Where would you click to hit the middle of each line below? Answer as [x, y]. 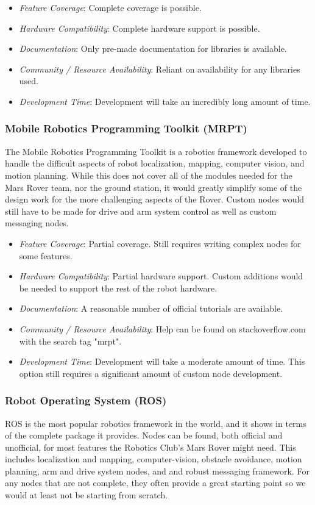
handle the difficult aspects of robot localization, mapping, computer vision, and [155, 163]
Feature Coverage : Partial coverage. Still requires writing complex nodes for [160, 243]
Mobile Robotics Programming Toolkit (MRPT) [126, 128]
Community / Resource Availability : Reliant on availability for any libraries [160, 69]
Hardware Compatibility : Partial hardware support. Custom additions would [161, 276]
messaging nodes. [37, 223]
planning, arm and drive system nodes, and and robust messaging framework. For [157, 471]
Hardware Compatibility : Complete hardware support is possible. [140, 28]
